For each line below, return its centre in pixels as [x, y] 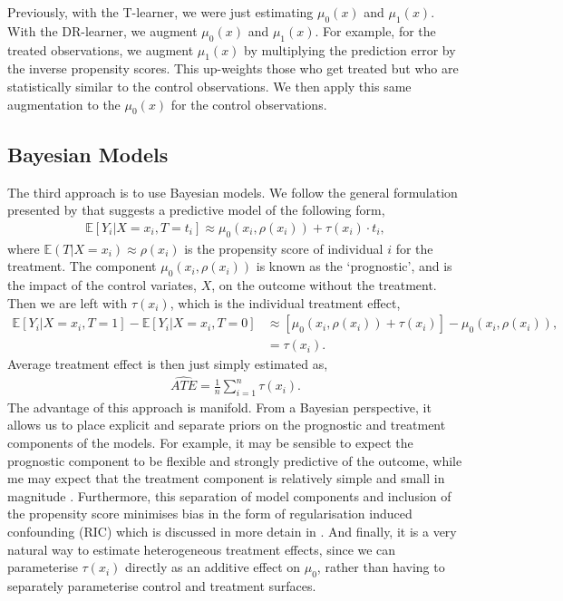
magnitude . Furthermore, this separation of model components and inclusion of [229, 495]
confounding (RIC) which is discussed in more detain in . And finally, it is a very [232, 532]
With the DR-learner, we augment [102, 30]
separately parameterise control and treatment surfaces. [162, 586]
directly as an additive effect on [213, 567]
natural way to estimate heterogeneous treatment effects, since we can [202, 549]
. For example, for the [375, 30]
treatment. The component [82, 266]
